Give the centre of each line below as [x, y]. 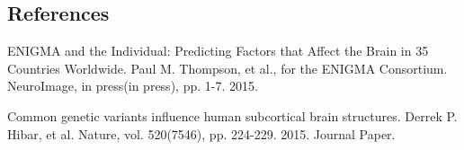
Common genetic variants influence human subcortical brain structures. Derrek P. [232, 115]
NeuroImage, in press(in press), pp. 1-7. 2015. [133, 86]
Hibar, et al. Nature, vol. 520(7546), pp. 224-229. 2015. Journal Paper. [201, 133]
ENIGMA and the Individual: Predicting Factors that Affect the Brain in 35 [218, 51]
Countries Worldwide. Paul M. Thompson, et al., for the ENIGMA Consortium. [228, 68]
